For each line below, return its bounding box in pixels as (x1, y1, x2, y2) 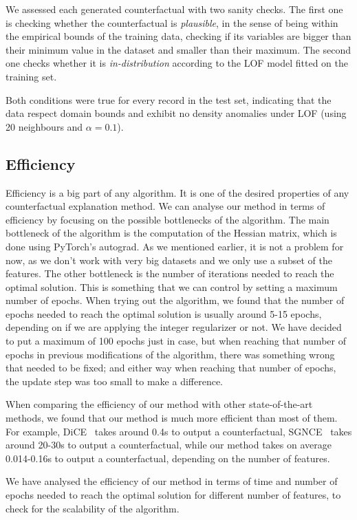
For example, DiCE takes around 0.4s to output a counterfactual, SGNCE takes (6, 424, 352, 438)
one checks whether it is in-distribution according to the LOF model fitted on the (6, 56, 348, 70)
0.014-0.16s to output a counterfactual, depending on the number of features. (6, 451, 330, 465)
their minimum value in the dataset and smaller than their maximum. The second (6, 42, 351, 56)
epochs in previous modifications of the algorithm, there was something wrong (6, 347, 335, 361)
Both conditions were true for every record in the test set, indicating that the (6, 92, 332, 107)
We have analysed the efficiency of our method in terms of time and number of (6, 474, 338, 488)
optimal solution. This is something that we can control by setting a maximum (6, 279, 338, 294)
